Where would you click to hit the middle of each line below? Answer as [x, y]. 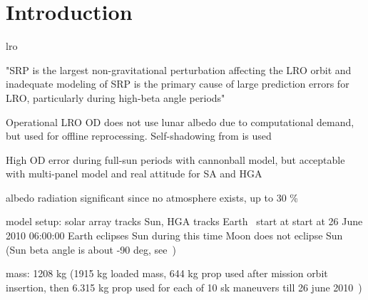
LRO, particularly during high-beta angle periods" [116, 97]
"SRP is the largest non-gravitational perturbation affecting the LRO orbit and [179, 69]
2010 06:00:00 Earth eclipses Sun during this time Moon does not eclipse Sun [174, 236]
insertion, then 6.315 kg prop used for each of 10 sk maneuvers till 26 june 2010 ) [184, 287]
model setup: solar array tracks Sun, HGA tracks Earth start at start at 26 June [184, 221]
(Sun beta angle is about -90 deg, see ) [91, 249]
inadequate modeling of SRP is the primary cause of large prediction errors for [178, 84]
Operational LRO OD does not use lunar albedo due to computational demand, [180, 121]
